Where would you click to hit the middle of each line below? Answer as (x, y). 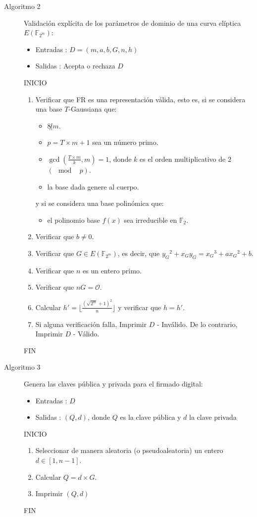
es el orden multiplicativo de (183, 159)
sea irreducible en (151, 220)
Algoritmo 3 (22, 367)
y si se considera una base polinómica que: (100, 203)
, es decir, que (139, 253)
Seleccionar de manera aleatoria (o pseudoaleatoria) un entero (129, 450)
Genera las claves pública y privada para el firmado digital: (113, 383)
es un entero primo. (112, 270)
